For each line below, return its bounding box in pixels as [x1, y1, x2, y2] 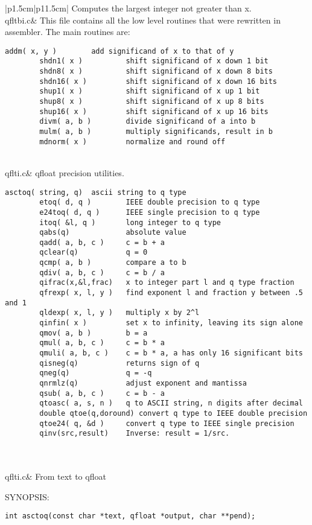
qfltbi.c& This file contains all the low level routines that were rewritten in [5, 13, 281, 26]
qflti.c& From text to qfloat [5, 470, 106, 483]
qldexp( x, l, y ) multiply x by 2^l [39, 308, 200, 317]
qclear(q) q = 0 [39, 248, 148, 257]
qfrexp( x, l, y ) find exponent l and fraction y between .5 [39, 288, 303, 297]
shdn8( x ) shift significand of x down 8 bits [39, 67, 273, 76]
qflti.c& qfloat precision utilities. [5, 166, 124, 179]
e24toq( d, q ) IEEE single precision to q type [39, 208, 260, 217]
